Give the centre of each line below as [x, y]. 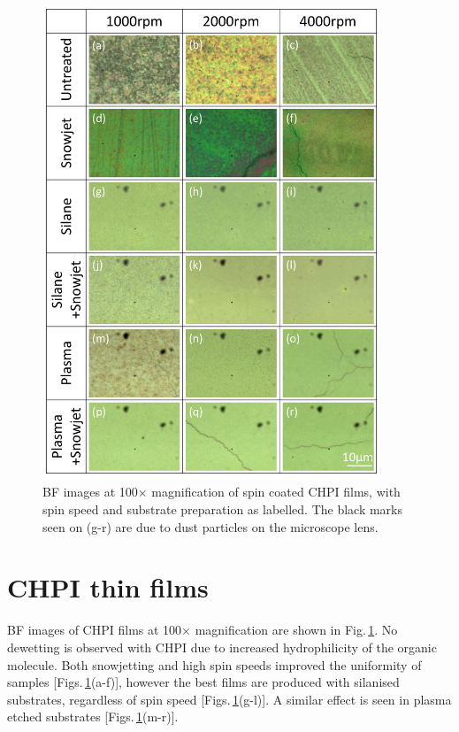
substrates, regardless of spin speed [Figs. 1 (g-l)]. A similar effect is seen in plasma [229, 699]
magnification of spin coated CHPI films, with [276, 492]
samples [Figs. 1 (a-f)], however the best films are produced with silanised [203, 682]
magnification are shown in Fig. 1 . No [296, 630]
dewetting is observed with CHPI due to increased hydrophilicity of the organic [222, 647]
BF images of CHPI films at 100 [95, 630]
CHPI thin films [108, 587]
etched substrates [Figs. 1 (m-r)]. [93, 717]
